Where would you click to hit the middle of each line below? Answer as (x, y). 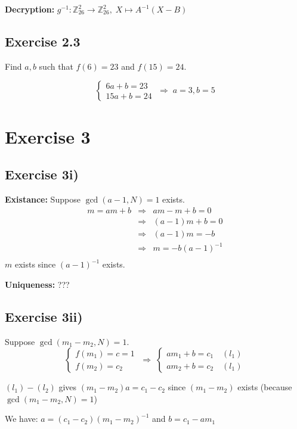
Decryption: (30, 9)
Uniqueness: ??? (37, 284)
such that (56, 66)
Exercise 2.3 (43, 41)
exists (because (265, 387)
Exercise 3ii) (44, 316)
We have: (21, 419)
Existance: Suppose (43, 199)
